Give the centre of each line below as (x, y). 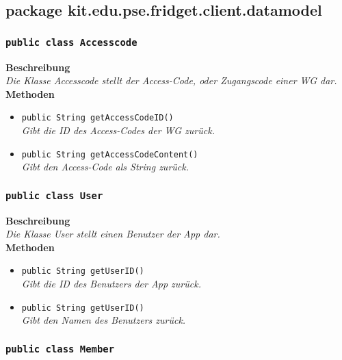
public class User (54, 195)
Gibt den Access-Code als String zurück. (105, 167)
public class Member (60, 349)
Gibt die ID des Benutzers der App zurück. (111, 284)
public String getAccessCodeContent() (110, 154)
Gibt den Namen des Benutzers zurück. (104, 320)
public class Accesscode (71, 42)
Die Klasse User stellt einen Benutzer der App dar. (113, 234)
